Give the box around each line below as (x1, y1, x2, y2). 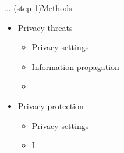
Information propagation (31, 60, 119, 72)
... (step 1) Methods (4, 2, 72, 13)
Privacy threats (17, 21, 73, 33)
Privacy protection (17, 99, 84, 112)
